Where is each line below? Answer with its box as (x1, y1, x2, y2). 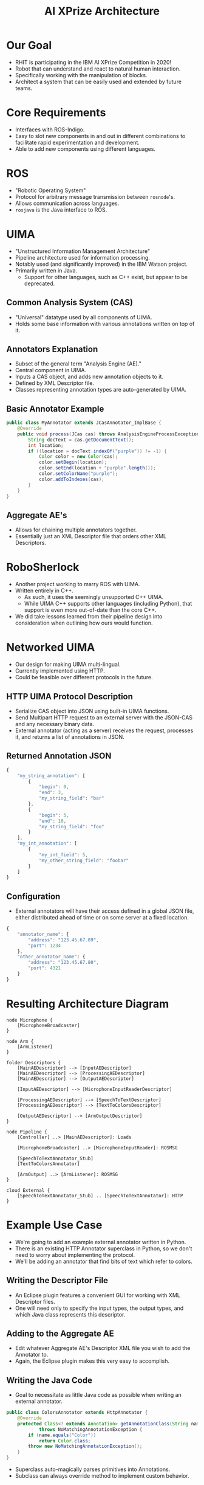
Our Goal (6, 38, 52, 52)
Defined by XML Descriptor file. (15, 379, 94, 387)
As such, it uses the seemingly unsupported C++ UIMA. (24, 594, 164, 601)
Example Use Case (6, 1218, 103, 1232)
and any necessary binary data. (15, 720, 95, 727)
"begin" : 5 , (38, 812, 69, 819)
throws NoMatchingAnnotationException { (38, 1426, 143, 1433)
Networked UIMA (6, 640, 95, 654)
